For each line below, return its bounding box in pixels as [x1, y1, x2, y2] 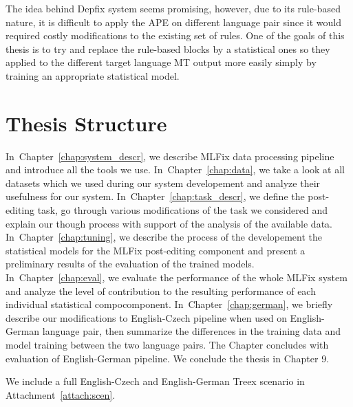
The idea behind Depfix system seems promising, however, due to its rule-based [6, 1, 341, 15]
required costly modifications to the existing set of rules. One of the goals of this [6, 28, 345, 43]
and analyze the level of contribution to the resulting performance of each [6, 283, 316, 298]
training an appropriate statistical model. [6, 68, 180, 82]
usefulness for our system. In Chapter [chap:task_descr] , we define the [6, 189, 305, 203]
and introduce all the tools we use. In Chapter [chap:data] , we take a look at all [6, 162, 345, 177]
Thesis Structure [6, 109, 167, 137]
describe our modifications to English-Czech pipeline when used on [6, 310, 287, 324]
